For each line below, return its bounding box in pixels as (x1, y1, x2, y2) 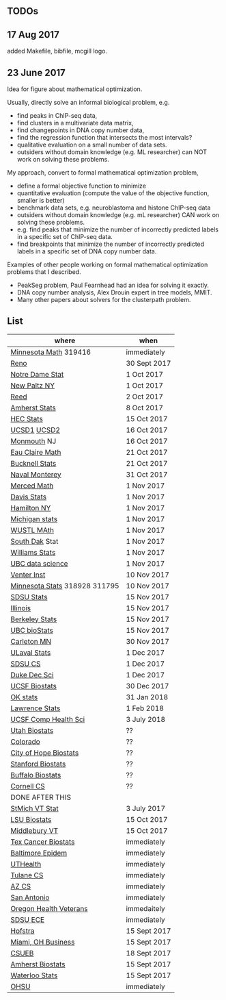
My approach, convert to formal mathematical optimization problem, (7, 168, 199, 177)
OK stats (10, 692, 38, 701)
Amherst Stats (10, 403, 56, 412)
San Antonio (10, 892, 50, 902)
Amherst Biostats (10, 959, 66, 968)
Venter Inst (10, 570, 46, 579)
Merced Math (10, 481, 54, 490)
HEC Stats (10, 414, 43, 423)
